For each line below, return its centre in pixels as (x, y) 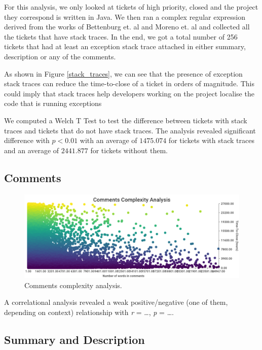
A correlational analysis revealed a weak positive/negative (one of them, (116, 302)
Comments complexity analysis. (73, 285)
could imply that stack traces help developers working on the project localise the (129, 93)
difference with (27, 140)
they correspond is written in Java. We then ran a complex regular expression (125, 16)
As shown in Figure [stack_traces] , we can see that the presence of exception (123, 73)
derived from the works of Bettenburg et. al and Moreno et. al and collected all (127, 27)
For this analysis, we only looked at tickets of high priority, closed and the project (131, 7)
